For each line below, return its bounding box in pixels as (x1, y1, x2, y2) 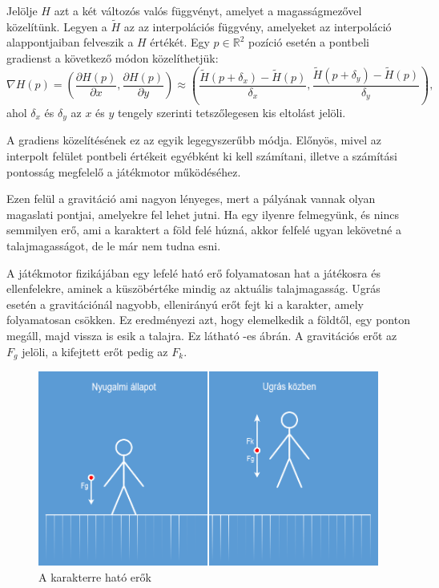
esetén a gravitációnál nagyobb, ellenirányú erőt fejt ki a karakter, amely (6, 295, 364, 312)
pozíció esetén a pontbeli (248, 34, 369, 51)
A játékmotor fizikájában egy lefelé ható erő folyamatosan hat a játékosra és (6, 264, 381, 281)
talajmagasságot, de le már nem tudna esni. (6, 237, 221, 253)
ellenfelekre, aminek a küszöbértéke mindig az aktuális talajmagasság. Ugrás (6, 280, 381, 297)
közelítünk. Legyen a (6, 18, 107, 34)
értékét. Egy (150, 34, 210, 51)
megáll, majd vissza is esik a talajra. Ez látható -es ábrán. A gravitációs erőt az (6, 326, 397, 343)
